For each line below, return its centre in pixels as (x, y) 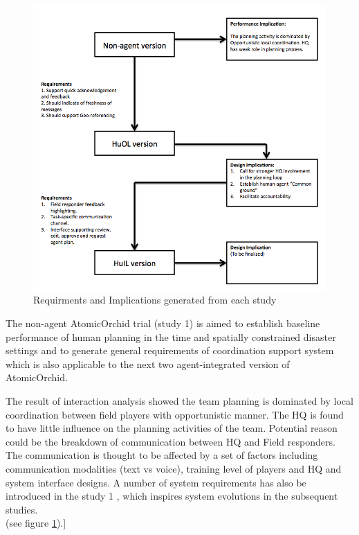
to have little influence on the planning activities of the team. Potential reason (172, 428)
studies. (22, 509)
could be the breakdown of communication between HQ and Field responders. (171, 441)
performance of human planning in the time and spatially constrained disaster (171, 336)
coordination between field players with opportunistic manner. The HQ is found (175, 414)
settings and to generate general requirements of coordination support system (170, 350)
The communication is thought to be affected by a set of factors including (162, 455)
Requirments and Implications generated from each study (155, 300)
